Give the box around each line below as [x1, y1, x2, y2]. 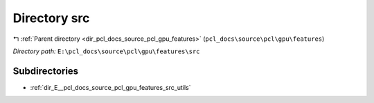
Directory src [12, 10, 90, 26]
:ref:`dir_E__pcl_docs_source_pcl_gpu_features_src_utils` [30, 83, 191, 91]
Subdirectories [12, 65, 79, 77]
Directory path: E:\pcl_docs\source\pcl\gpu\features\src [12, 47, 200, 55]
